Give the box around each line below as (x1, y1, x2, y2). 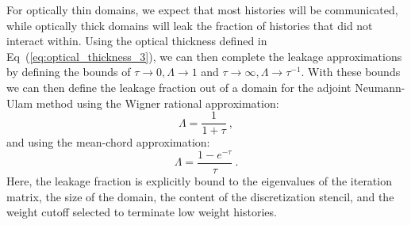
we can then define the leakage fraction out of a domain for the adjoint (6, 78, 351, 95)
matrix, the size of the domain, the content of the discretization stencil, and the (6, 188, 394, 204)
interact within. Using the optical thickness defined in (6, 32, 267, 49)
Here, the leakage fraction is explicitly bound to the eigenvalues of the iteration (6, 172, 392, 189)
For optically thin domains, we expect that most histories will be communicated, (6, 2, 398, 17)
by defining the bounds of (6, 63, 131, 80)
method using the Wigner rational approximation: (36, 94, 279, 111)
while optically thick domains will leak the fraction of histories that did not (6, 17, 373, 33)
